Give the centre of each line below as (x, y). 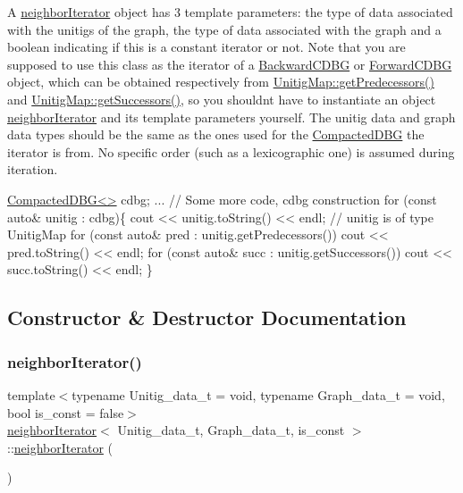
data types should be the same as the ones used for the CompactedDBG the (216, 134)
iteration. (33, 169)
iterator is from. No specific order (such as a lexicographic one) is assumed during (231, 151)
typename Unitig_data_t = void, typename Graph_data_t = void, (258, 394)
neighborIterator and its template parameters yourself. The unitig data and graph (231, 117)
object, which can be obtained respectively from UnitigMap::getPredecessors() (221, 82)
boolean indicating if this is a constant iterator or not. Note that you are (206, 47)
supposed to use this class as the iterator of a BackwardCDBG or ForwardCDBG (230, 64)
